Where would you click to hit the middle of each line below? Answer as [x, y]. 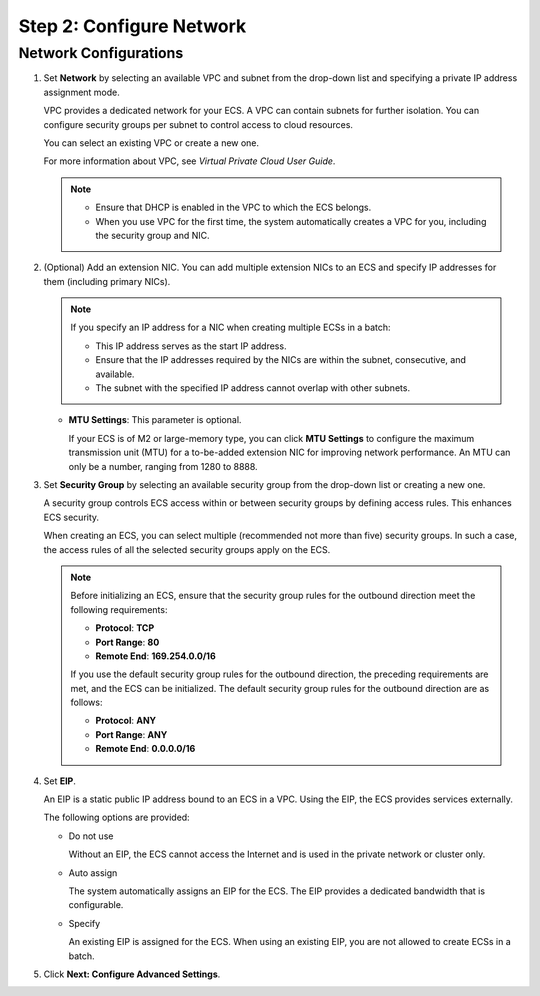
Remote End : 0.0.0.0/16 [145, 749]
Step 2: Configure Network [132, 26]
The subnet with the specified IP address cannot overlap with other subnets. [252, 388]
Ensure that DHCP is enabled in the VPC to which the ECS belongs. [233, 207]
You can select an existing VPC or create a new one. [151, 142]
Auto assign [93, 872]
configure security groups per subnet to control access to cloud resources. [198, 124]
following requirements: [119, 609]
